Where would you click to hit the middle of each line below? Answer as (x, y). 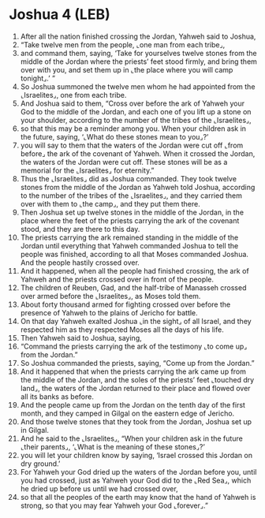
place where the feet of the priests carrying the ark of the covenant (130, 220)
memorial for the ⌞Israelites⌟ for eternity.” (87, 170)
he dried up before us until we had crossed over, (99, 488)
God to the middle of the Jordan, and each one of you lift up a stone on (136, 111)
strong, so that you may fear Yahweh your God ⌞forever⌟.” (114, 505)
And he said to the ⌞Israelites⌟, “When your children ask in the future (131, 438)
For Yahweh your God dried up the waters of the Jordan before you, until (138, 471)
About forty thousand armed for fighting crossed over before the (125, 304)
